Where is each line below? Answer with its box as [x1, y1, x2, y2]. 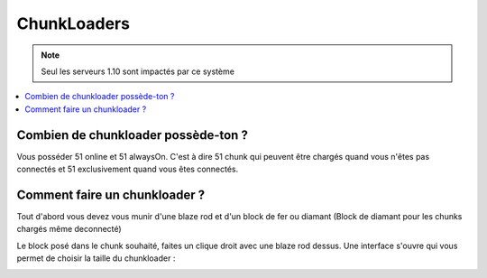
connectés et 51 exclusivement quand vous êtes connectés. [16, 163, 239, 175]
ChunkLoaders [16, 14, 131, 33]
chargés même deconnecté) [16, 224, 122, 235]
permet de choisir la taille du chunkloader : [16, 253, 176, 264]
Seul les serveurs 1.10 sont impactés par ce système [41, 66, 234, 77]
